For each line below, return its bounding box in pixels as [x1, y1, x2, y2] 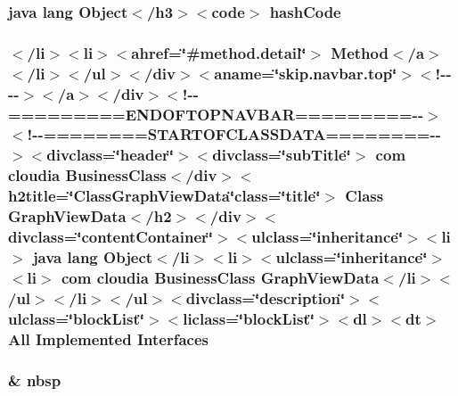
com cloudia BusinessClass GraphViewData [61, 266, 380, 288]
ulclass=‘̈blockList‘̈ [8, 307, 144, 329]
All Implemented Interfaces [8, 327, 209, 350]
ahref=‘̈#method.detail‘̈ [131, 41, 307, 63]
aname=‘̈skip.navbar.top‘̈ [214, 62, 397, 84]
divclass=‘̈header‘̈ [46, 144, 174, 166]
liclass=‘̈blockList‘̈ [183, 307, 315, 329]
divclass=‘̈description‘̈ [185, 286, 346, 309]
